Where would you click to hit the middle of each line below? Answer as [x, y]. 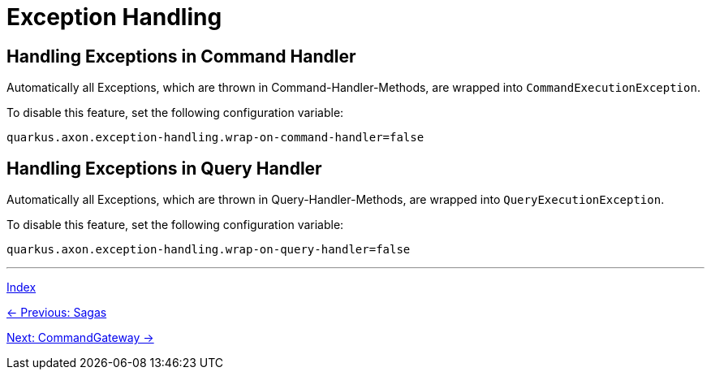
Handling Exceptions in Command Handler [181, 56]
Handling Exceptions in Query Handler [164, 168]
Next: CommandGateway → [80, 338]
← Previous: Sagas [57, 313]
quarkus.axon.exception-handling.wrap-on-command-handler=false [215, 138]
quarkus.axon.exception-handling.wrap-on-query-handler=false [209, 250]
